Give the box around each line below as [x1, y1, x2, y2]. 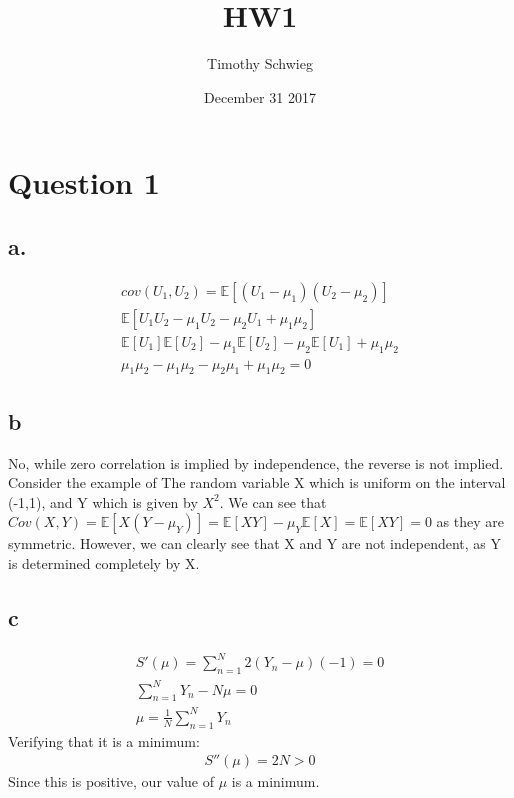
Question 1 [8, 162, 160, 203]
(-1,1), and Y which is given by [8, 491, 198, 512]
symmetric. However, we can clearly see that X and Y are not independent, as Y [8, 533, 502, 554]
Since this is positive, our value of [8, 771, 214, 792]
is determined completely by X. [8, 553, 200, 573]
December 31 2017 [204, 86, 316, 107]
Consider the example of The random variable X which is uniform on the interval [8, 472, 506, 493]
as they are [436, 511, 504, 532]
